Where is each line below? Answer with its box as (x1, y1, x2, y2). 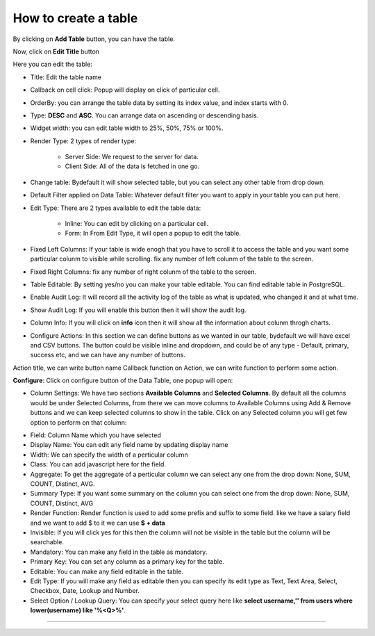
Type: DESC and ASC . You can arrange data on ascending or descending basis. (30, 111, 259, 120)
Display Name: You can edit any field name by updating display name (30, 441, 228, 449)
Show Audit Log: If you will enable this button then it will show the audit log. (30, 306, 247, 314)
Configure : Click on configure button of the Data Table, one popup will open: (12, 376, 233, 385)
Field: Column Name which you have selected (30, 431, 161, 439)
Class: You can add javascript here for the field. (30, 460, 167, 468)
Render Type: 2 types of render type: (30, 136, 137, 145)
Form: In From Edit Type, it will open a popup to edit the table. (65, 229, 241, 238)
